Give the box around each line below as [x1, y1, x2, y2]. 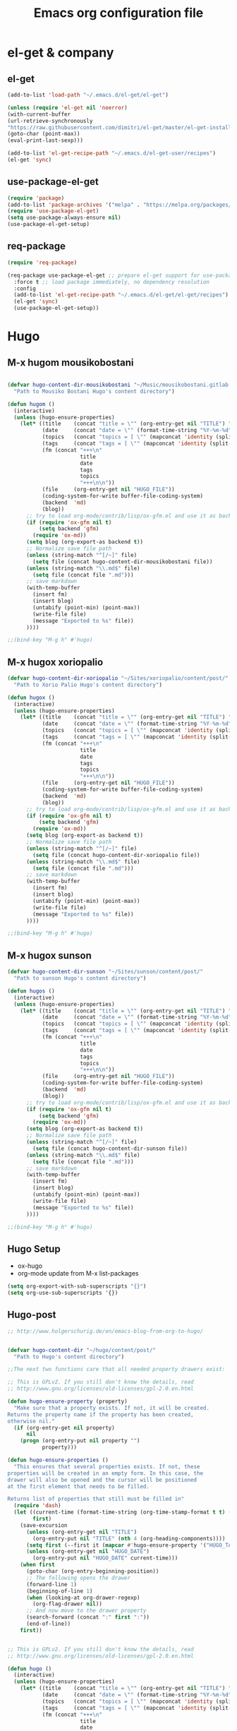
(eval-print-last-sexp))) [7, 137, 83, 144]
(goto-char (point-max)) [7, 131, 80, 138]
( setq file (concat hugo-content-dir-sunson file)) [32, 1145, 188, 1152]
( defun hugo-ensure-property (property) [7, 1398, 128, 1405]
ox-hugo [17, 1262, 43, 1270]
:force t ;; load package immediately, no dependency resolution [13, 278, 210, 285]
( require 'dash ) [13, 1502, 61, 1509]
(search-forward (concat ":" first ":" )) [25, 1614, 150, 1621]
